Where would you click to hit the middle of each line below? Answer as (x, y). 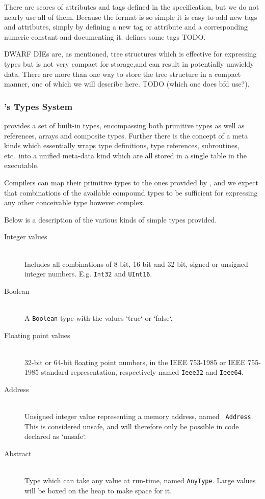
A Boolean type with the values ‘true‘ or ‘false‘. (99, 317)
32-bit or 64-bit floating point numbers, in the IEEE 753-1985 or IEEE (135, 362)
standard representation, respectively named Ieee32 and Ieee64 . (142, 372)
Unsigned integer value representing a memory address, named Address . (139, 416)
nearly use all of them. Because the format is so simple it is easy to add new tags (131, 17)
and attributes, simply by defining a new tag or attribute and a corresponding (126, 27)
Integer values (26, 237)
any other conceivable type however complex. (74, 202)
